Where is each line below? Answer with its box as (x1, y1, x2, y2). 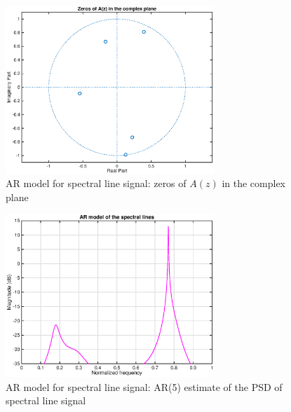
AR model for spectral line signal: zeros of (6, 176, 187, 191)
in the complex (222, 176, 286, 191)
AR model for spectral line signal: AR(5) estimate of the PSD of (6, 379, 283, 394)
